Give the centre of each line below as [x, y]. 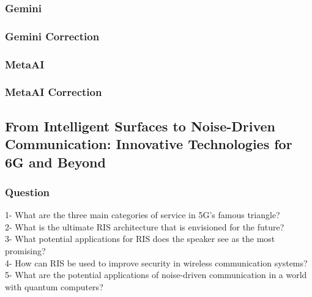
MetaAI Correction [54, 92]
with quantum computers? [54, 286]
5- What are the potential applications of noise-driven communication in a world [156, 275]
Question [28, 192]
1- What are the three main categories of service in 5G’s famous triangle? [143, 215]
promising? [25, 250]
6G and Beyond [55, 162]
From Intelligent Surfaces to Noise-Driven [140, 126]
